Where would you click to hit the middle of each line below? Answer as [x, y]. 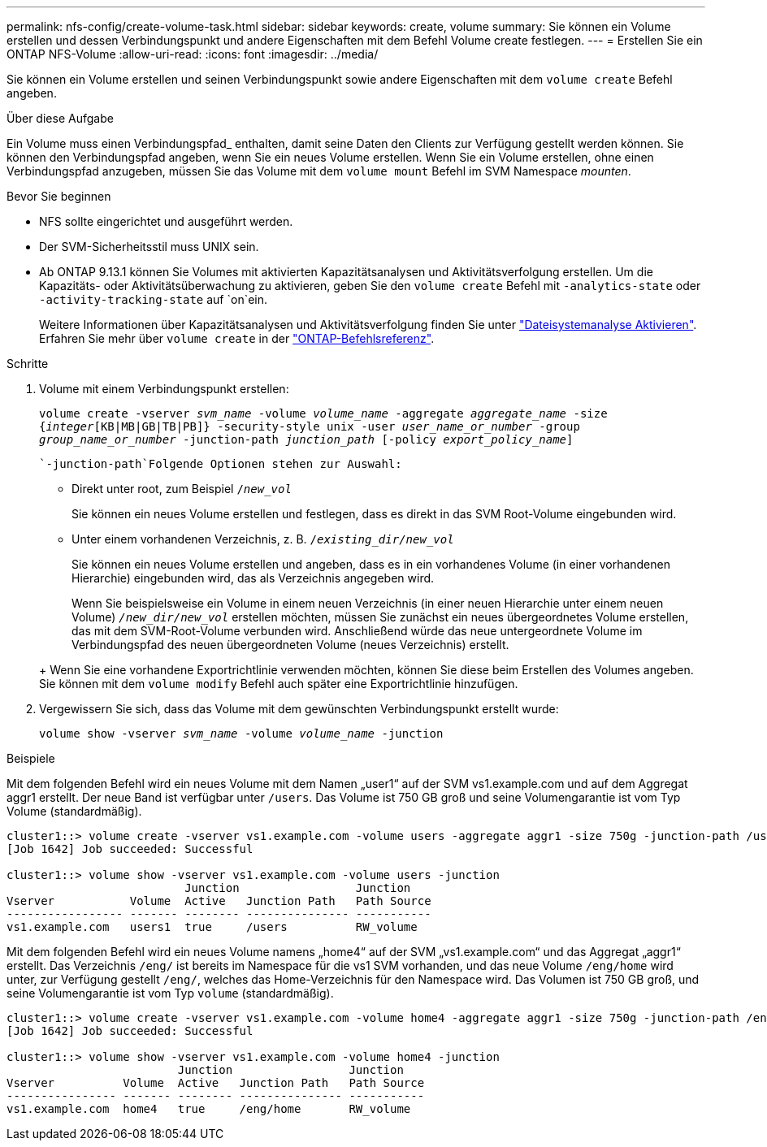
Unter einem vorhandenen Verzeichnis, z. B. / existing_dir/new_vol [263, 539]
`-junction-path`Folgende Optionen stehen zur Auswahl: [221, 464]
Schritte [28, 364]
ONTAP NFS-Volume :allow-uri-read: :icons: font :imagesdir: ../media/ [193, 54]
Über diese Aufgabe [60, 118]
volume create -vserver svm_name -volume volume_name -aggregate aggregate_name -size [323, 413]
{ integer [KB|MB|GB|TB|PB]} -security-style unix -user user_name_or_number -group [310, 426]
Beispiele [31, 758]
